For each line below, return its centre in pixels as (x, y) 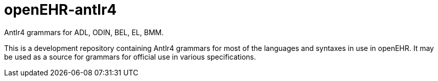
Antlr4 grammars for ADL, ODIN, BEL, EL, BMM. (84, 32)
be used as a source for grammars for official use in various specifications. (130, 57)
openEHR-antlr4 (61, 10)
